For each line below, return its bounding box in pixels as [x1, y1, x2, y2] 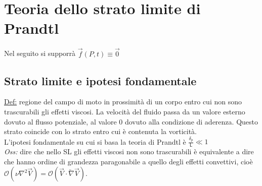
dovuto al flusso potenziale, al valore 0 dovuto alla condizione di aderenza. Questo [4, 116, 258, 127]
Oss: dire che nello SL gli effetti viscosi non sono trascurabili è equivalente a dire [4, 146, 254, 157]
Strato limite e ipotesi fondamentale [4, 73, 197, 88]
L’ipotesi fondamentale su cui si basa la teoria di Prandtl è [4, 136, 186, 147]
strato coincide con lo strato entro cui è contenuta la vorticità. [4, 126, 197, 137]
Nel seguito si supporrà [4, 48, 76, 58]
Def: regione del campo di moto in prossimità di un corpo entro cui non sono [4, 96, 242, 107]
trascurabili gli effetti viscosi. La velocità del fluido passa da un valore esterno [4, 106, 245, 116]
